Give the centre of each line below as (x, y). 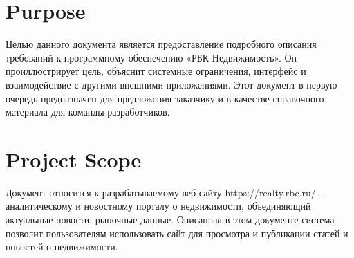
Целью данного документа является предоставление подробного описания (161, 44)
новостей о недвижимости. (62, 247)
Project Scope (74, 159)
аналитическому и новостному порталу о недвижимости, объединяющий (158, 206)
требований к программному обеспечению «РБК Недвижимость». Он (151, 57)
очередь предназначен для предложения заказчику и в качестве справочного (165, 98)
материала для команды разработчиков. (88, 112)
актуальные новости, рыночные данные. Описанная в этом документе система (170, 219)
